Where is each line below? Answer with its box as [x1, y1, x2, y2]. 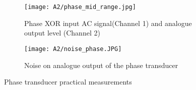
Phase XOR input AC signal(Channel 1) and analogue [24, 17, 192, 28]
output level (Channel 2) [24, 27, 100, 38]
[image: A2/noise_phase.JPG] [24, 45, 122, 52]
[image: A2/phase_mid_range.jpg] [24, 3, 136, 10]
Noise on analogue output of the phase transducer [24, 59, 178, 70]
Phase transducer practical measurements [4, 76, 132, 87]
